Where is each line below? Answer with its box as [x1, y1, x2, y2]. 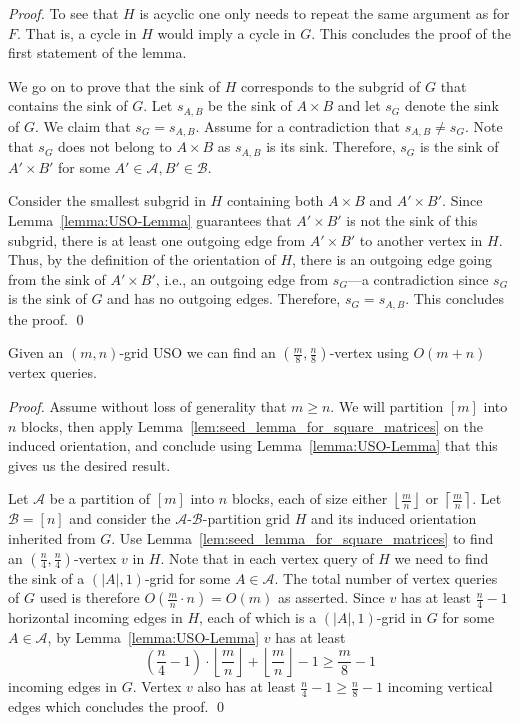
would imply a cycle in [157, 22, 296, 43]
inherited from [8, 527, 96, 548]
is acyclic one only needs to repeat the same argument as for [139, 3, 510, 23]
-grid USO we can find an [119, 342, 276, 363]
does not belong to [58, 136, 172, 157]
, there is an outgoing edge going [292, 249, 493, 270]
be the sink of [208, 95, 292, 116]
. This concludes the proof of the [311, 22, 511, 43]
